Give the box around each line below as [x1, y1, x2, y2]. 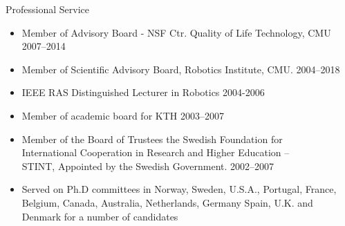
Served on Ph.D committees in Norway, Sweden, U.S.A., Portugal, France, [21, 182, 337, 196]
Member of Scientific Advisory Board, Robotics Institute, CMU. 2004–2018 [21, 62, 340, 76]
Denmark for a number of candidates [21, 209, 178, 223]
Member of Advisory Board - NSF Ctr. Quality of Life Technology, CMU [21, 25, 331, 39]
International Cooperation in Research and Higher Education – [21, 145, 290, 160]
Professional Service [6, 2, 89, 16]
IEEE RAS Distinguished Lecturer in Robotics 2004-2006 [21, 85, 265, 100]
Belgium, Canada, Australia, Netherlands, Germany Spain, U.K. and [21, 195, 313, 209]
